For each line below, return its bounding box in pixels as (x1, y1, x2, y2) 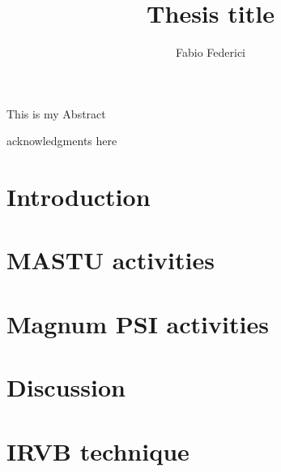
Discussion (6, 371, 126, 404)
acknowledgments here (6, 132, 117, 149)
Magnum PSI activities (6, 307, 269, 340)
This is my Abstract (6, 105, 106, 122)
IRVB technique (6, 434, 189, 467)
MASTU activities (6, 243, 215, 277)
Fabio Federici (175, 44, 245, 61)
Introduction (6, 180, 151, 213)
